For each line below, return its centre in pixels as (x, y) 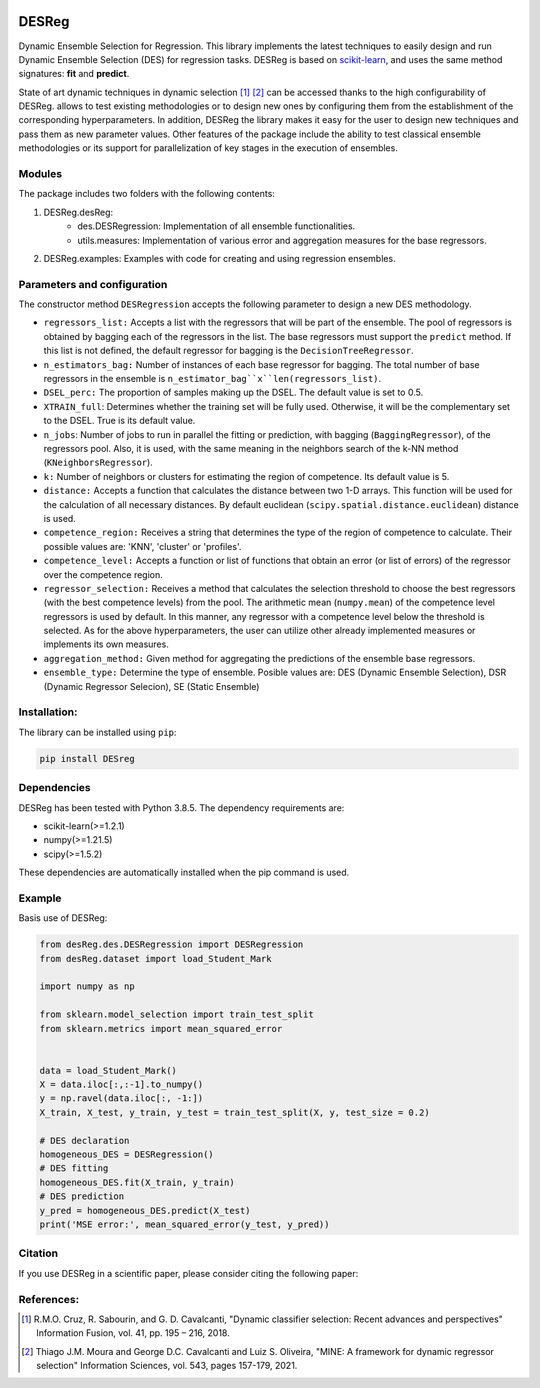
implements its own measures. (106, 644)
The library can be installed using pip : (97, 732)
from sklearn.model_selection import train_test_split (176, 1014)
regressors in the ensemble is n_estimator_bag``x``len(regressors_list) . (212, 379)
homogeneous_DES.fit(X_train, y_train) (137, 1182)
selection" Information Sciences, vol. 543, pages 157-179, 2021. (167, 1366)
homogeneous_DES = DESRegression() (126, 1154)
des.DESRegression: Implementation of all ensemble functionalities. (216, 226)
